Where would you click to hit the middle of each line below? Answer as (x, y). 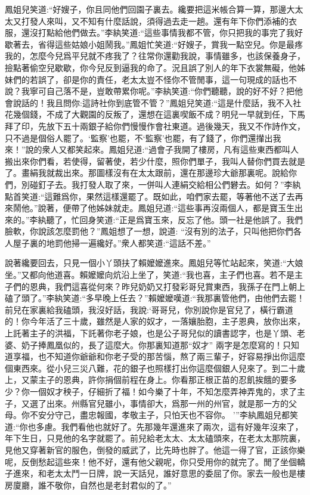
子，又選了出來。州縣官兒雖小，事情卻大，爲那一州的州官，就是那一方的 (147, 403)
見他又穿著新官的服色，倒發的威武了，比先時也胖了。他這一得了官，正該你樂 (155, 449)
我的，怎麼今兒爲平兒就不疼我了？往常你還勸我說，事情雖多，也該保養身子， (155, 56)
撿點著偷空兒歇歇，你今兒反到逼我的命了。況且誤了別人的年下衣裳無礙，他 (151, 67)
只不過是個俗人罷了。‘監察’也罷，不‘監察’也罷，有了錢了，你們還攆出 (139, 137)
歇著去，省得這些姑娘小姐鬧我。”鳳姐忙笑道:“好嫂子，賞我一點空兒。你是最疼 (154, 44)
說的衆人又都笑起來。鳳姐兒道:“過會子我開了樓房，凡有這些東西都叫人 (162, 149)
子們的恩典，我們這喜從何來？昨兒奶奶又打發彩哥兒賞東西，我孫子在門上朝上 (155, 286)
